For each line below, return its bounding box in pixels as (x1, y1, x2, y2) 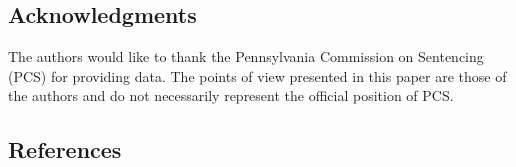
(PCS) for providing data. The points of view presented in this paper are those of (8, 65, 507, 86)
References (8, 134, 122, 165)
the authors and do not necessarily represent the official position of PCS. (8, 85, 454, 106)
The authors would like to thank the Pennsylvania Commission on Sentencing (8, 46, 484, 67)
